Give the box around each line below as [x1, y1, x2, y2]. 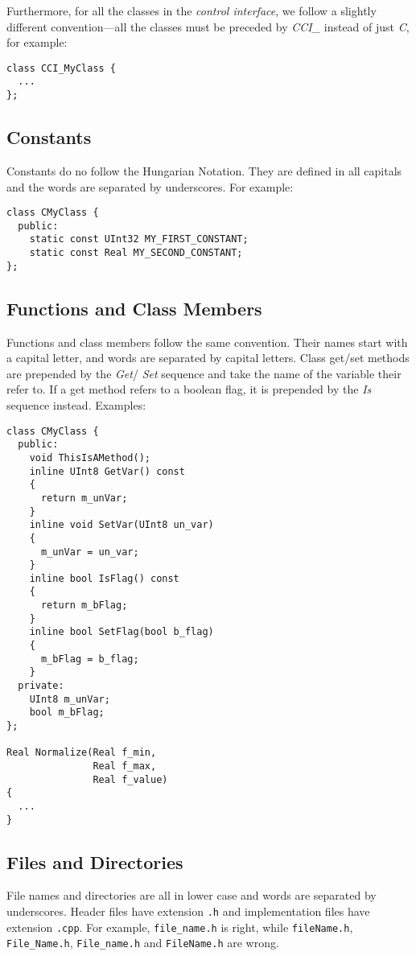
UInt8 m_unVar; [29, 693, 110, 705]
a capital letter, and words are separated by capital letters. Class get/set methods [6, 349, 410, 366]
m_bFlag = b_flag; [40, 653, 139, 665]
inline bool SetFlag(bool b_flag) [29, 626, 214, 638]
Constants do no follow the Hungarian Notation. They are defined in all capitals [6, 162, 402, 179]
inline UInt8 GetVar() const [29, 465, 185, 477]
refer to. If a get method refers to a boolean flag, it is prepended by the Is [6, 381, 372, 398]
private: [18, 680, 64, 692]
